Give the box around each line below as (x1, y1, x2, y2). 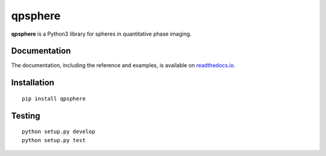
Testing (11, 111, 40, 121)
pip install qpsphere (22, 95, 86, 102)
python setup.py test (22, 137, 86, 143)
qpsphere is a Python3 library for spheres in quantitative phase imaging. (11, 30, 192, 37)
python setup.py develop (22, 128, 95, 135)
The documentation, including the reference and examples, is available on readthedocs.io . (11, 62, 235, 69)
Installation (11, 77, 54, 88)
